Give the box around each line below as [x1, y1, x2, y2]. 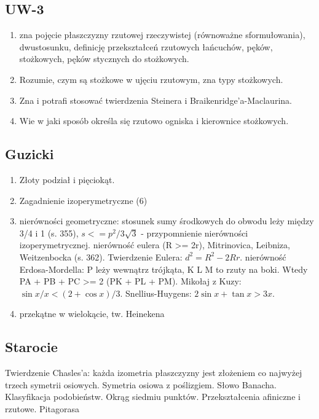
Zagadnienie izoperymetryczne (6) [19, 194, 148, 206]
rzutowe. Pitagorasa [5, 402, 79, 415]
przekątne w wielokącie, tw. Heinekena [19, 307, 165, 320]
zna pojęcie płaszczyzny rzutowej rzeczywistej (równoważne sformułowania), [19, 28, 305, 41]
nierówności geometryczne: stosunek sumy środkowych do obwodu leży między [19, 214, 314, 227]
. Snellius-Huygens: [120, 286, 192, 299]
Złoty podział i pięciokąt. [19, 173, 115, 186]
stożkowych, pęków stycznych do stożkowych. [19, 52, 189, 65]
